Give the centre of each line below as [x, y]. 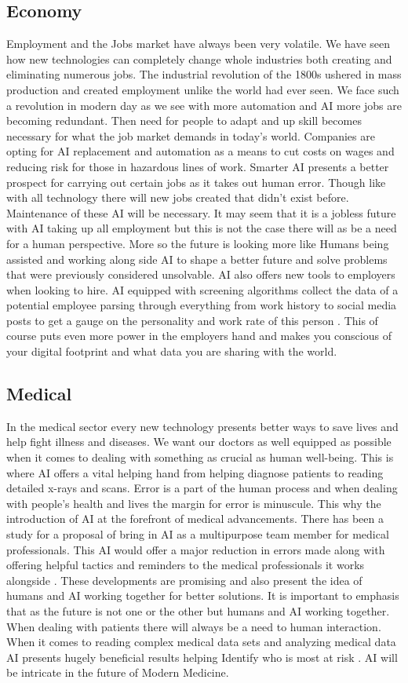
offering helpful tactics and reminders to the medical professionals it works [186, 565]
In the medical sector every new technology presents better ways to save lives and [202, 426]
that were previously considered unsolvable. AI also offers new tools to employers [201, 274]
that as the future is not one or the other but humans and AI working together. [198, 611]
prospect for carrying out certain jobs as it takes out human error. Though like [196, 182]
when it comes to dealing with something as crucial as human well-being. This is [200, 457]
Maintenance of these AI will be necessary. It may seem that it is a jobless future [201, 212]
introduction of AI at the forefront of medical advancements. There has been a [195, 519]
